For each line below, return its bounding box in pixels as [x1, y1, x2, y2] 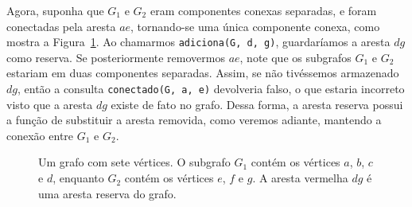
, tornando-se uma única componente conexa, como [130, 18, 380, 34]
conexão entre [6, 127, 74, 143]
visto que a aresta [6, 96, 93, 112]
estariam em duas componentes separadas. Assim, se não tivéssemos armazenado [6, 64, 399, 81]
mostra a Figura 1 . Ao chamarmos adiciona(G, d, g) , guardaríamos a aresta [6, 33, 391, 50]
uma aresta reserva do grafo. [38, 185, 177, 201]
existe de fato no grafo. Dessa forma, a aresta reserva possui [111, 96, 403, 112]
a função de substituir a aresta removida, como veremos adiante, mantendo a [6, 111, 382, 128]
